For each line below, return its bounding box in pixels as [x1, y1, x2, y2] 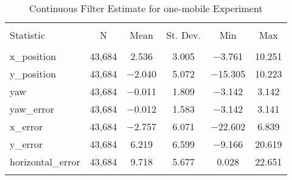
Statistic [10, 28, 45, 42]
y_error [10, 137, 43, 151]
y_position [10, 67, 57, 81]
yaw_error [10, 102, 55, 116]
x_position [10, 49, 57, 63]
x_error [10, 119, 43, 133]
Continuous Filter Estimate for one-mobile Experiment [29, 1, 263, 15]
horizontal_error [10, 155, 80, 168]
